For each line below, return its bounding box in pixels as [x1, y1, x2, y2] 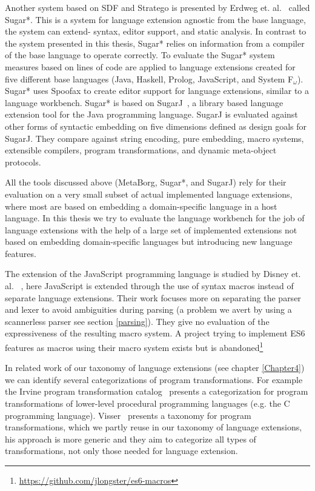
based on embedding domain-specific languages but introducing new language [5, 235, 293, 248]
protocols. [5, 155, 41, 168]
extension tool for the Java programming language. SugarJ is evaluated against [5, 108, 298, 121]
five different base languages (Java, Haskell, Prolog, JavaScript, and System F [5, 72, 294, 85]
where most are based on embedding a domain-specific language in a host [5, 199, 277, 212]
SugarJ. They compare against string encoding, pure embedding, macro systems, [5, 132, 304, 144]
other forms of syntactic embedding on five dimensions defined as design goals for [5, 119, 307, 132]
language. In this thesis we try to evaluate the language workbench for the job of [5, 212, 305, 224]
